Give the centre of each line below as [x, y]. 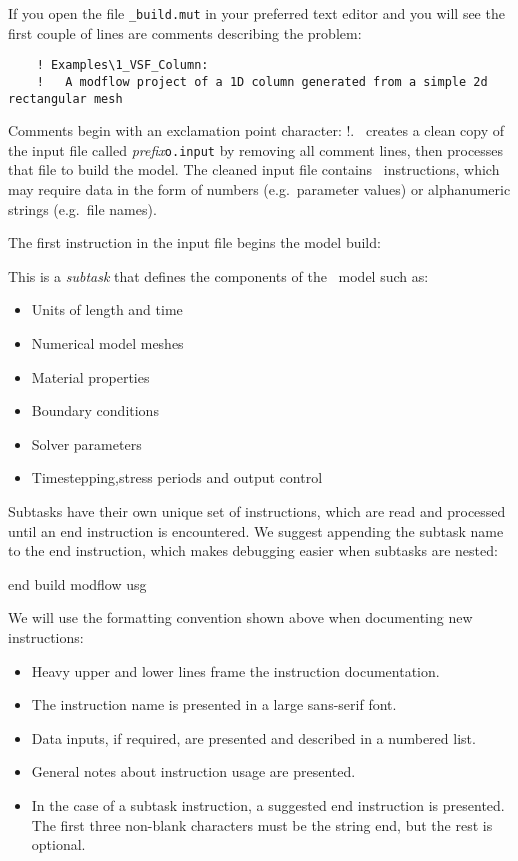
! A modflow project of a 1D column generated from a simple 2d [262, 81]
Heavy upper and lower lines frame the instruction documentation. [235, 670]
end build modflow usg [77, 583]
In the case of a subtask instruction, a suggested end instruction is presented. [268, 804]
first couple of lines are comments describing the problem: [185, 32]
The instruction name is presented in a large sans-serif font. [214, 704]
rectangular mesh [65, 98]
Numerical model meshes [107, 343]
